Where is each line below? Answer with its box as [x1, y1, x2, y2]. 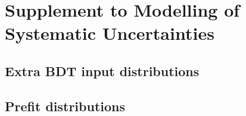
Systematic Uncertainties [5, 21, 214, 45]
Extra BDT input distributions [5, 61, 200, 80]
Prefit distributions [5, 96, 126, 115]
